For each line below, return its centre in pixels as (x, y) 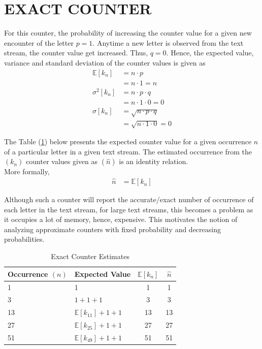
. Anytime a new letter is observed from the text (168, 42)
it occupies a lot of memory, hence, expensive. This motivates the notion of (121, 219)
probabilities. (24, 239)
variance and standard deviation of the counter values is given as (105, 62)
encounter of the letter (39, 42)
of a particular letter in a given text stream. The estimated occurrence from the (128, 151)
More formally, (27, 171)
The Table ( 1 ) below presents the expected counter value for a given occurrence (128, 141)
